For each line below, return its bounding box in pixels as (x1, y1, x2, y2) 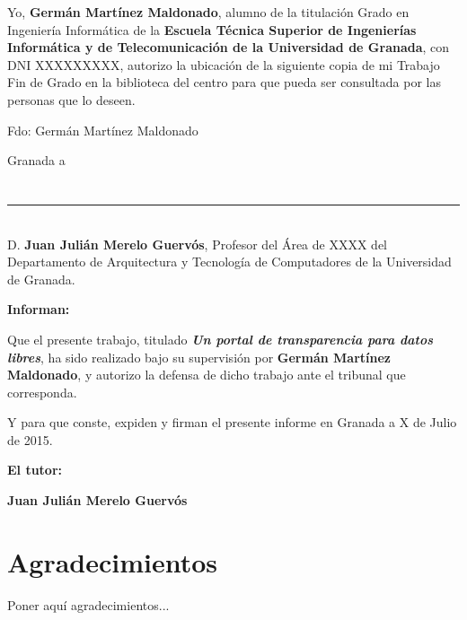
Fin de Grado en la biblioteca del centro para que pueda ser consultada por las (7, 73, 441, 92)
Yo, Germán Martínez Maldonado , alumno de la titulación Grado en (7, 3, 410, 21)
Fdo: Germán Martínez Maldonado (7, 120, 198, 139)
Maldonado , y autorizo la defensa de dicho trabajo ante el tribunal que (7, 365, 406, 384)
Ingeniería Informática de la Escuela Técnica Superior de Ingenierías (7, 20, 417, 39)
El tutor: (7, 460, 63, 479)
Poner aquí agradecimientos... (7, 595, 170, 614)
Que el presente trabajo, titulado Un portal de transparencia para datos (7, 329, 434, 348)
